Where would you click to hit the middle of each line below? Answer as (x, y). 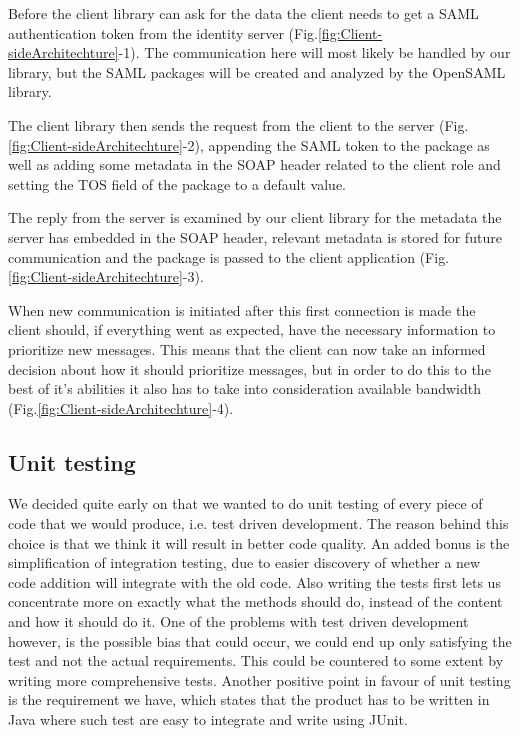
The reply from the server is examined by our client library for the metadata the (255, 217)
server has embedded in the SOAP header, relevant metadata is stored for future (255, 236)
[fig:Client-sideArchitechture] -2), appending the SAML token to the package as (249, 144)
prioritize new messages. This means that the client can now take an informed (247, 348)
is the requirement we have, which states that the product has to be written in (249, 699)
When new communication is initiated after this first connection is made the (242, 309)
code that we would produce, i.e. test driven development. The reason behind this (258, 523)
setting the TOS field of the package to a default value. (177, 183)
